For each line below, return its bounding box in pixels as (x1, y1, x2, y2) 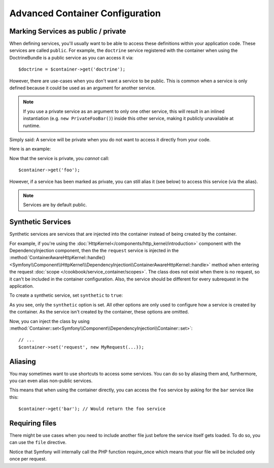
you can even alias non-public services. (9, 378, 93, 384)
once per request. (9, 456, 47, 462)
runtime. (23, 122, 41, 129)
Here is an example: (9, 146, 51, 152)
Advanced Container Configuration (9, 8, 161, 19)
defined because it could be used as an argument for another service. (9, 85, 156, 91)
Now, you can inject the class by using (9, 318, 90, 324)
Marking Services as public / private (9, 27, 126, 36)
